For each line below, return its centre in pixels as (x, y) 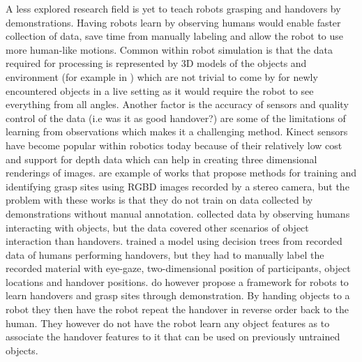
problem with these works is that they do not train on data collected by (159, 200)
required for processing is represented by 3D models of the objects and (156, 63)
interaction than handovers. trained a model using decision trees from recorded (174, 241)
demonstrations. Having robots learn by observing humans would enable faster (173, 22)
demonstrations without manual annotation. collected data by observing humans (178, 213)
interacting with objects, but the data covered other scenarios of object (157, 227)
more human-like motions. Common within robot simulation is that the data (169, 49)
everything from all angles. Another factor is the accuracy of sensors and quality (177, 104)
